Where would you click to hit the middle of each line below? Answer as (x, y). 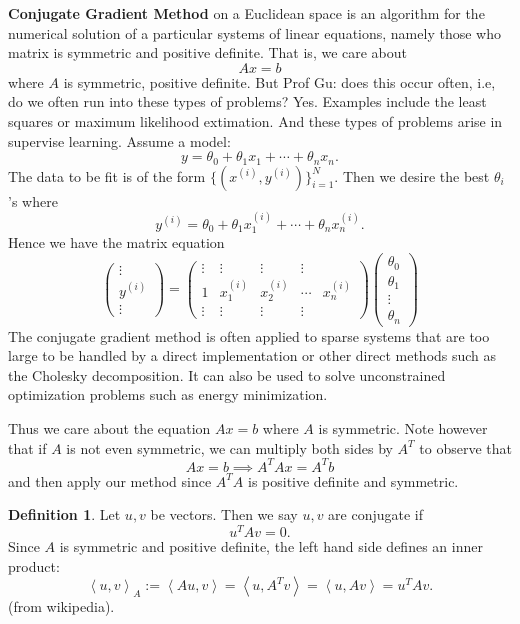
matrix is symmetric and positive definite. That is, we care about (208, 52)
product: (34, 565)
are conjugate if (376, 514)
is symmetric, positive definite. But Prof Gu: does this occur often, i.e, (279, 81)
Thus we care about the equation (109, 427)
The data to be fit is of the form (107, 175)
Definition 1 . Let (64, 514)
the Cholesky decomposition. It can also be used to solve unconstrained (227, 374)
